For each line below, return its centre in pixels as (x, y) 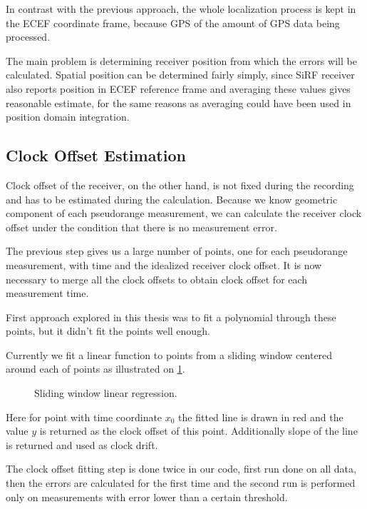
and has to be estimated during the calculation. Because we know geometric (172, 199)
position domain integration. (68, 117)
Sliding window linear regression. (106, 393)
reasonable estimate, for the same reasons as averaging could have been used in (179, 102)
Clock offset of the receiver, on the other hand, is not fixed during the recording (180, 185)
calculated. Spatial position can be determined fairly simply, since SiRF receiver (180, 75)
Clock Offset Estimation (96, 155)
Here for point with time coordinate (84, 417)
